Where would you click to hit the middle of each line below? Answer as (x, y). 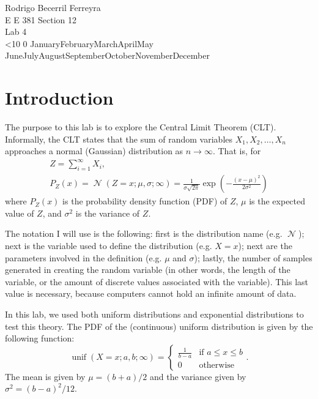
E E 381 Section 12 (41, 19)
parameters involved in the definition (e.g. (83, 257)
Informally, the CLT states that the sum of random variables (119, 139)
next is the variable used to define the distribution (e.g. (109, 246)
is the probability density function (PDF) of (145, 201)
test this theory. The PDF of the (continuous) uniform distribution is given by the (159, 326)
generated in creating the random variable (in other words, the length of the (148, 270)
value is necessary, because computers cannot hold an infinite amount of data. (151, 293)
